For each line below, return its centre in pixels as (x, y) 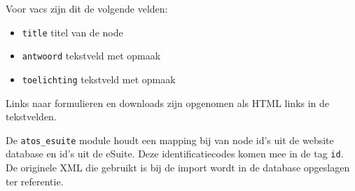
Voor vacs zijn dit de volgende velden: (87, 8)
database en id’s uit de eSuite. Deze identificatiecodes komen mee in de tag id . (175, 154)
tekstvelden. (31, 116)
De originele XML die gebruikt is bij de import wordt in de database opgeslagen (178, 168)
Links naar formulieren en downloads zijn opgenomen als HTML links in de (168, 102)
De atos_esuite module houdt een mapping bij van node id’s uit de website (170, 140)
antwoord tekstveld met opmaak (91, 56)
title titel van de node (72, 32)
